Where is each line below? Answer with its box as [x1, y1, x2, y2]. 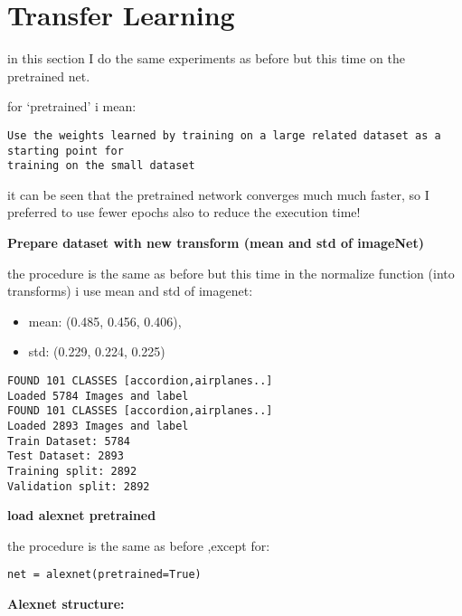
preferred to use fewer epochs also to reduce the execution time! [7, 203, 361, 222]
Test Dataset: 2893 [7, 450, 124, 463]
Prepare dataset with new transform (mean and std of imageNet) [7, 233, 424, 252]
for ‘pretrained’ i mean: [7, 97, 137, 116]
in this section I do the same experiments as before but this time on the [7, 49, 405, 68]
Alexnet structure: [7, 594, 125, 613]
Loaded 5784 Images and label [7, 389, 189, 403]
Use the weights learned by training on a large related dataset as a [7, 128, 441, 142]
